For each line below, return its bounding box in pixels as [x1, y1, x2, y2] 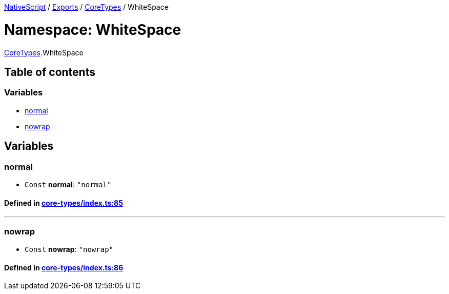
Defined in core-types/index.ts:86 [4, 263, 124, 272]
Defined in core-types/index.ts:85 [4, 198, 123, 207]
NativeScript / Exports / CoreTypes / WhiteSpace [4, 3, 169, 11]
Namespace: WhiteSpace [4, 21, 181, 38]
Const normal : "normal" [25, 180, 112, 189]
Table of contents [4, 65, 95, 79]
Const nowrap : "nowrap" [25, 244, 113, 253]
